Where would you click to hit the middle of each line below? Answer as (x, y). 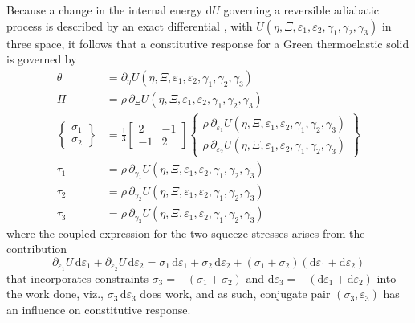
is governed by (42, 59)
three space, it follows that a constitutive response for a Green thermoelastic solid (208, 43)
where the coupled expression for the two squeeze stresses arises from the (186, 233)
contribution (37, 249)
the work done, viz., (55, 294)
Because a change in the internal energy (104, 10)
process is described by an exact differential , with (130, 25)
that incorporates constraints (77, 278)
